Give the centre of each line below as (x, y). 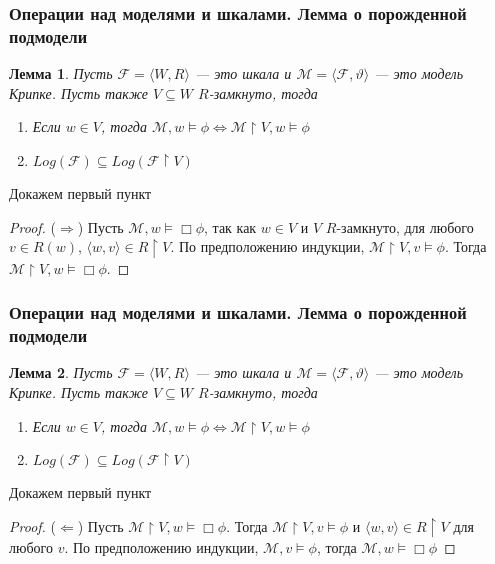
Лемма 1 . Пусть (61, 73)
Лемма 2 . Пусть (61, 372)
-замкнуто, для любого (405, 226)
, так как (230, 226)
